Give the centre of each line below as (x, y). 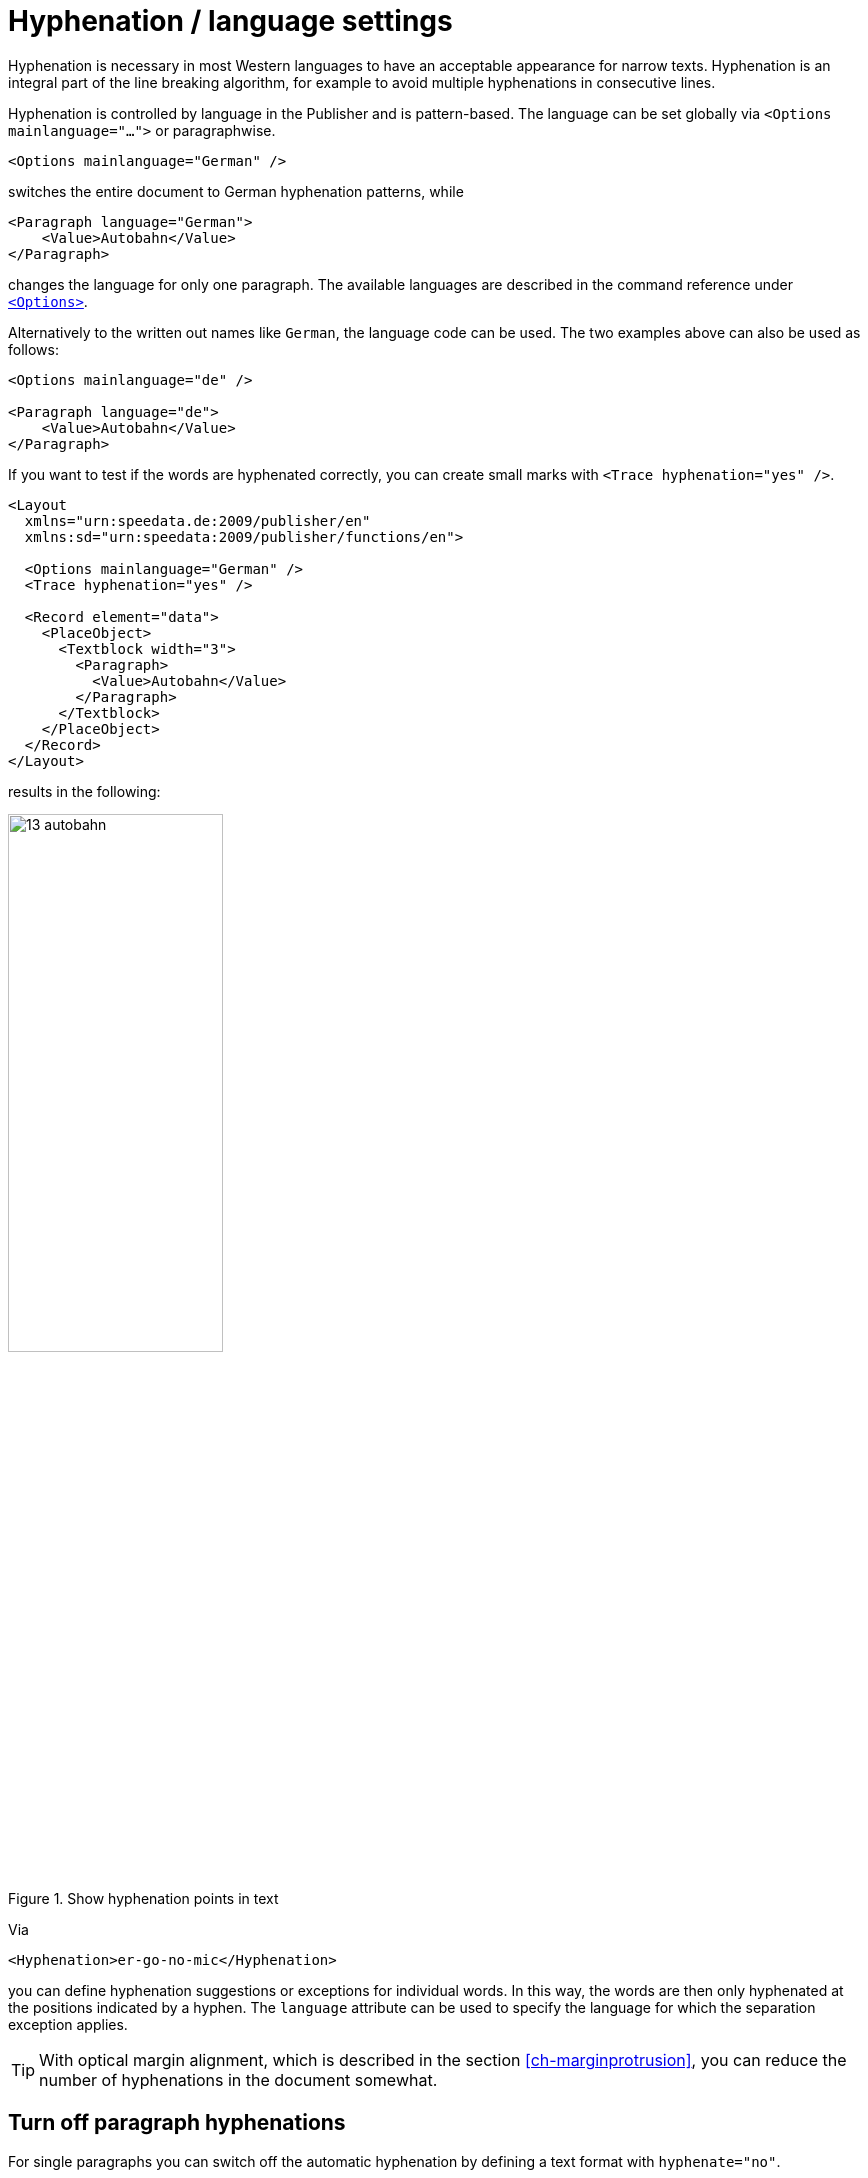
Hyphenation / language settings (230, 21)
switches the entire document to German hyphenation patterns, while (236, 191)
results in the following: (84, 791)
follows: (33, 349)
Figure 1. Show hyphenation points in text (143, 1898)
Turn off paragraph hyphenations (177, 2123)
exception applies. (68, 2024)
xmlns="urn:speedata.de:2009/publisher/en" (197, 520)
